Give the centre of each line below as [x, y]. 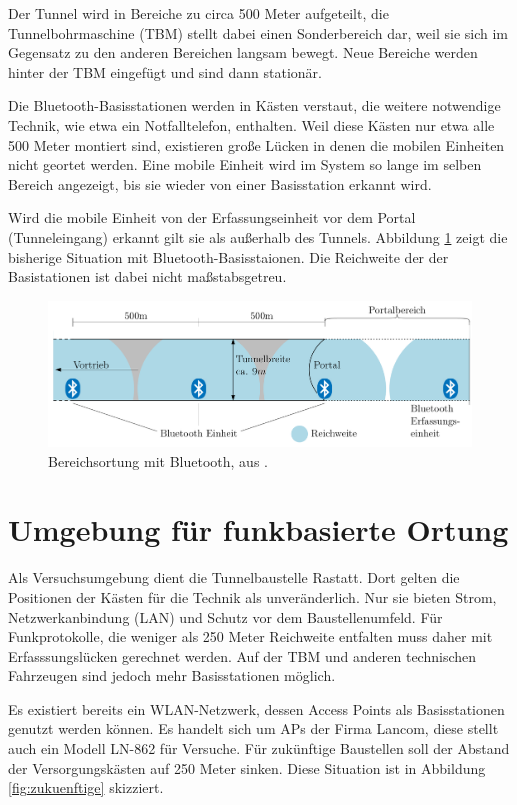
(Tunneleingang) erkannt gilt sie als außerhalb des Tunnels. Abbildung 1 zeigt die [258, 236]
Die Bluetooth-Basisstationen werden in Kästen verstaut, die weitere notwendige [254, 105]
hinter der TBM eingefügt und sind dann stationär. [165, 71]
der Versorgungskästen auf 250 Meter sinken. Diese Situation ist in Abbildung [247, 767]
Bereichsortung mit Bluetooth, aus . [158, 460]
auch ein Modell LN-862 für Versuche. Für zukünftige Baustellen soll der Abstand [259, 748]
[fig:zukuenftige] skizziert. [86, 787]
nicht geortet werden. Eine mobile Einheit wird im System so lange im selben [245, 164]
